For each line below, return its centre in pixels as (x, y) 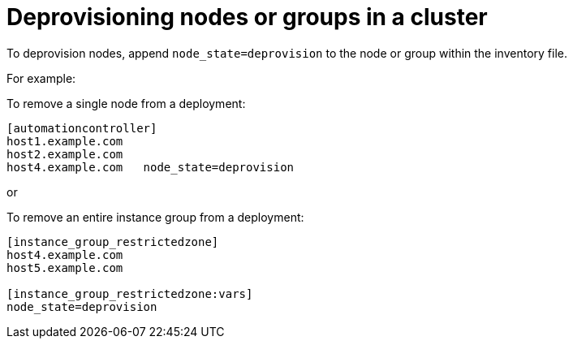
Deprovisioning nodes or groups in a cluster (247, 17)
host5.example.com (65, 267)
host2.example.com (65, 154)
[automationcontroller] (82, 128)
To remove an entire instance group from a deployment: (155, 217)
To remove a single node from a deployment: (126, 103)
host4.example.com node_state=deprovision (151, 167)
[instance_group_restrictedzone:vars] (130, 293)
